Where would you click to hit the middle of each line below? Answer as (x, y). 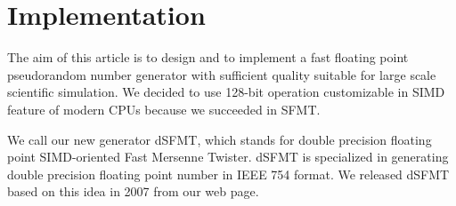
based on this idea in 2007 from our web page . (133, 191)
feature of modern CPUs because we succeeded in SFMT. (164, 109)
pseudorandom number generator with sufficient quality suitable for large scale (222, 74)
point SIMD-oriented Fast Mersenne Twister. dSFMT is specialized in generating (228, 157)
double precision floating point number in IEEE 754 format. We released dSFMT (228, 174)
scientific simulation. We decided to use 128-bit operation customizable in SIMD (226, 92)
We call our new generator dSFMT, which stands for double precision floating (220, 139)
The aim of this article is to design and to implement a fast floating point (208, 57)
